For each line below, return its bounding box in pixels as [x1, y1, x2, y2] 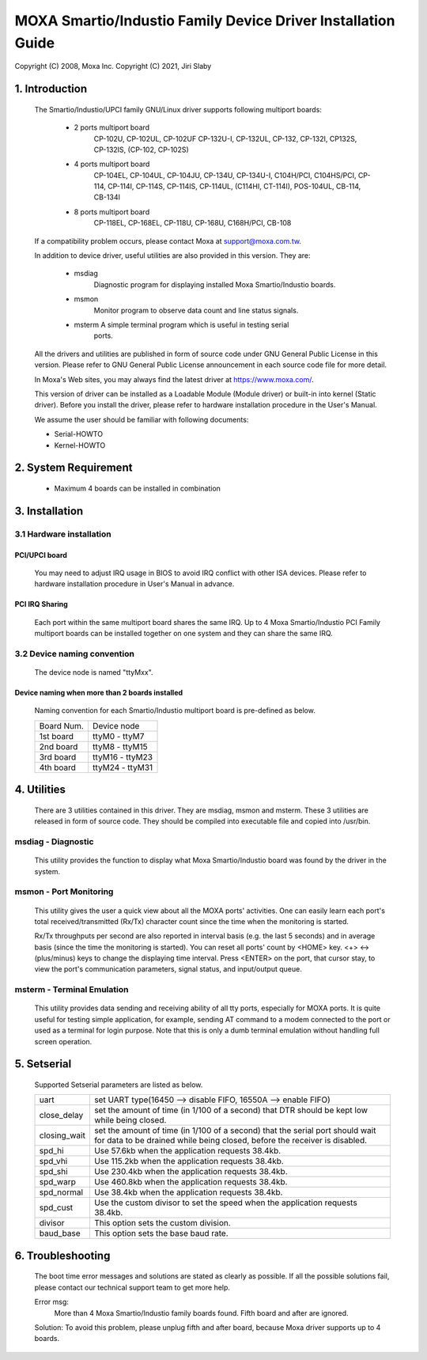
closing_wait [39, 1130, 86, 1141]
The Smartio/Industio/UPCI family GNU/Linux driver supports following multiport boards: [34, 104, 322, 114]
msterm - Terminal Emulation [14, 984, 129, 995]
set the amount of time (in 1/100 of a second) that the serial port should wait [93, 1125, 376, 1136]
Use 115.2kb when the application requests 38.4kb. [93, 1156, 284, 1167]
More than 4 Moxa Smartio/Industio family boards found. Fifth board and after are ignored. [54, 1308, 349, 1317]
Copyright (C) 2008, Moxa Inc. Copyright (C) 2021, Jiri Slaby [14, 62, 212, 71]
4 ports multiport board [74, 159, 150, 169]
